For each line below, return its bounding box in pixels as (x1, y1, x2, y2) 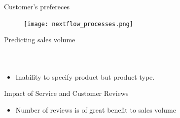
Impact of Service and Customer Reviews (4, 88, 129, 98)
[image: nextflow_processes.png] (24, 20, 133, 28)
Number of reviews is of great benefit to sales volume (15, 105, 176, 115)
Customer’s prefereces (4, 1, 70, 11)
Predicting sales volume (4, 34, 75, 45)
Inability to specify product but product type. (15, 71, 155, 82)
